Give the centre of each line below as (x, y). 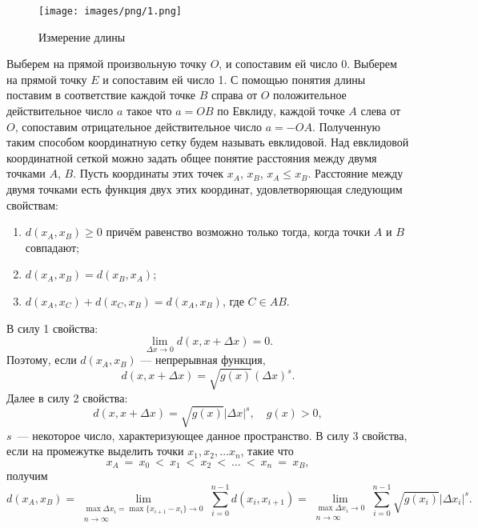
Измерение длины (82, 36)
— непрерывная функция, (203, 360)
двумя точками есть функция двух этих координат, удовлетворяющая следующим (205, 189)
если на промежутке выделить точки (95, 451)
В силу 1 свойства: (52, 328)
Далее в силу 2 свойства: (67, 397)
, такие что (267, 451)
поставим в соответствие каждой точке (101, 95)
